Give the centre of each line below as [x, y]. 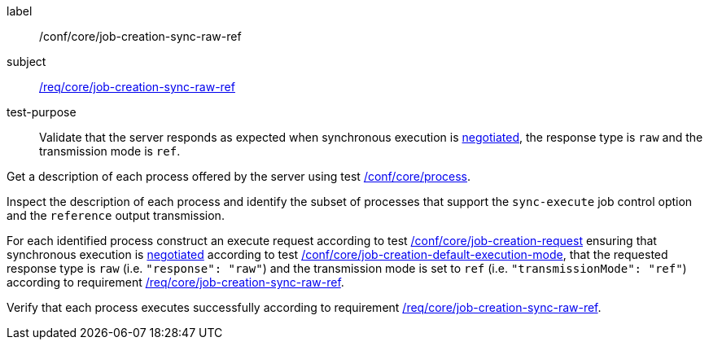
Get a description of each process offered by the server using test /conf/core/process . [239, 176]
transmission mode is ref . [110, 151]
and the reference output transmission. [116, 215]
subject [26, 61]
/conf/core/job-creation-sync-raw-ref [140, 36]
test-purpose [42, 112]
